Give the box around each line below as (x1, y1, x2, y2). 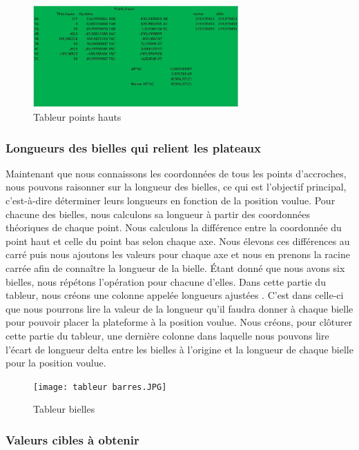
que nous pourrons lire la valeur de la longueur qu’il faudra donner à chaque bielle (6, 301, 353, 315)
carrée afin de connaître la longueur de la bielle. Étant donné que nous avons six (6, 261, 345, 275)
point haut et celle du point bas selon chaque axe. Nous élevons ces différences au (6, 233, 350, 248)
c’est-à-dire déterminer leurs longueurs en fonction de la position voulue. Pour (6, 193, 336, 208)
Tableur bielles (33, 402, 95, 416)
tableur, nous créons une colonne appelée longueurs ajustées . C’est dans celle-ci (6, 288, 344, 302)
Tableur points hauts (33, 110, 122, 124)
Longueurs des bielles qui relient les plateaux (6, 139, 261, 156)
